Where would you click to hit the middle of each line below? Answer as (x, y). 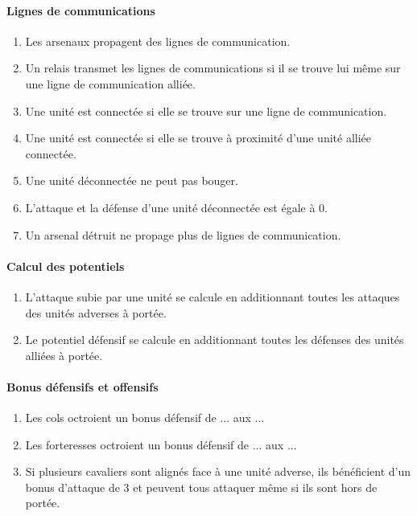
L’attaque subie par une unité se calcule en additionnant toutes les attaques (213, 296)
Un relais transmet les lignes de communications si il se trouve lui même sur (213, 68)
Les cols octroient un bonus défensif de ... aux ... (145, 418)
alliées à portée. (64, 355)
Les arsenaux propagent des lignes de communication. (158, 41)
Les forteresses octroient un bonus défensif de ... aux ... (161, 444)
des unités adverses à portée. (96, 312)
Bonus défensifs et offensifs (83, 386)
